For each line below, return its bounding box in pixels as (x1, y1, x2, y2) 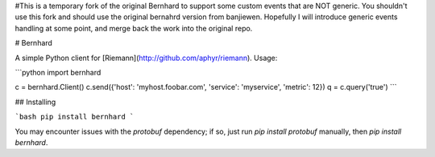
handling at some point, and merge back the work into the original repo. (14, 23, 253, 33)
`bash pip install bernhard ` (14, 112, 135, 122)
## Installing (14, 97, 56, 107)
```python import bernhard (14, 67, 101, 77)
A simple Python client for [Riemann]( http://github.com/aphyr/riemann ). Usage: (14, 53, 278, 62)
